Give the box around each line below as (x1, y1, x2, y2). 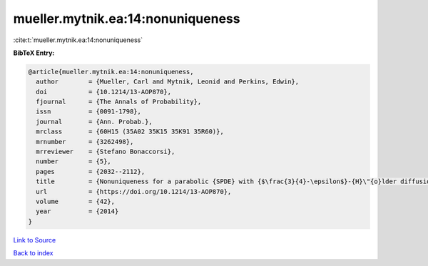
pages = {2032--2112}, (36, 168, 146, 175)
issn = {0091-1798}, (36, 108, 142, 116)
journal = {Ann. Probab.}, (36, 118, 153, 126)
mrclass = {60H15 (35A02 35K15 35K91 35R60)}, (36, 128, 224, 135)
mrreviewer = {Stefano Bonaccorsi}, (36, 148, 175, 156)
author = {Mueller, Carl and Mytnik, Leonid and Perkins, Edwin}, (36, 78, 300, 86)
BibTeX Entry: (13, 48, 55, 57)
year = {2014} (36, 208, 119, 215)
